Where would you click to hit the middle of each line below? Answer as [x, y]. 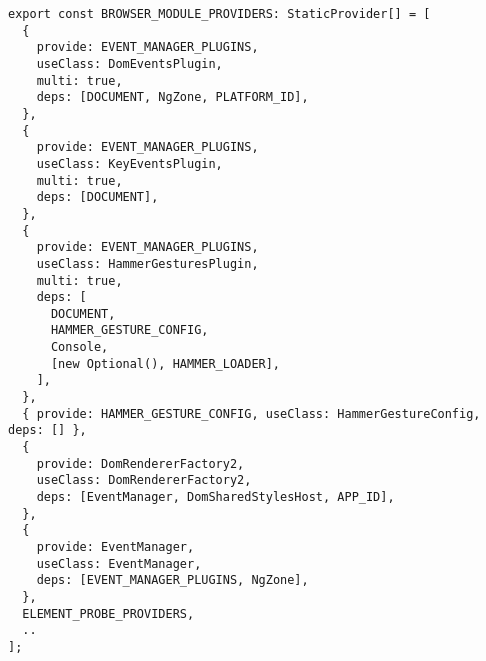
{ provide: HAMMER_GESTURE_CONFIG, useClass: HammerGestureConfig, [251, 413]
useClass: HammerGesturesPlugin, [147, 263]
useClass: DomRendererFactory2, [144, 480]
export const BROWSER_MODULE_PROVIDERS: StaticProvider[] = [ [219, 14]
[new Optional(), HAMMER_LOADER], [165, 363]
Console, [79, 347]
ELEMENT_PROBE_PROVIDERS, [108, 613]
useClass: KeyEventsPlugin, [129, 163]
